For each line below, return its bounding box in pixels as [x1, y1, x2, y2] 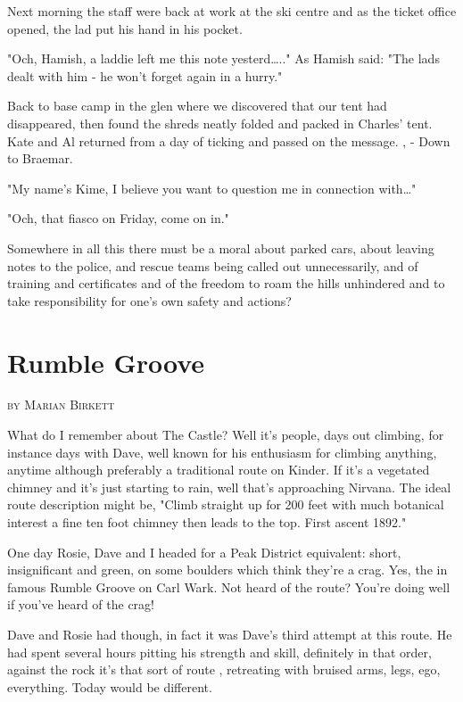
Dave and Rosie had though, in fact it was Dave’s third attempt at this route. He [7, 624, 452, 643]
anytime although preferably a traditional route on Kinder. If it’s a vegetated [7, 460, 430, 479]
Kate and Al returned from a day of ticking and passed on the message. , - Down [7, 131, 451, 150]
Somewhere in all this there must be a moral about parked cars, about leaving [7, 238, 434, 257]
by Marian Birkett [7, 395, 115, 414]
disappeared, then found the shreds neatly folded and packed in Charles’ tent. [7, 113, 433, 132]
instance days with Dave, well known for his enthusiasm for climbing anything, [7, 442, 437, 461]
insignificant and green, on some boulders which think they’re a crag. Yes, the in [7, 560, 448, 579]
